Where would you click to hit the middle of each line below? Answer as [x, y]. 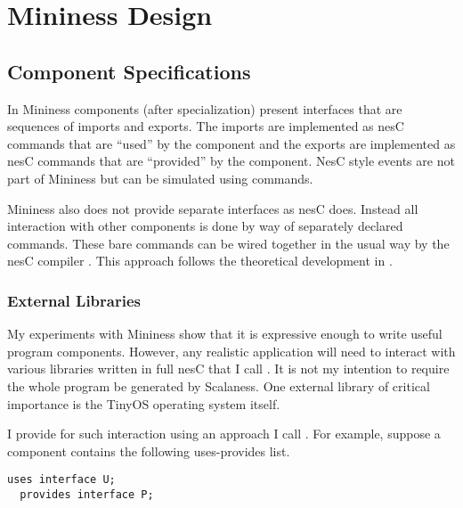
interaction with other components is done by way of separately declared [205, 226]
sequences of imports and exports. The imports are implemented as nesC [206, 126]
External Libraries [74, 300]
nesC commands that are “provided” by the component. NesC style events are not [231, 161]
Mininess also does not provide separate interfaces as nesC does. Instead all [213, 208]
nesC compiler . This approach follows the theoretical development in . [200, 261]
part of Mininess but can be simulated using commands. [160, 178]
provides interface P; [87, 494]
